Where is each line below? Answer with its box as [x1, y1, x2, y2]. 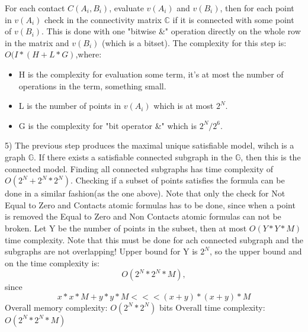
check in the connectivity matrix [44, 13, 162, 25]
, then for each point [220, 2, 294, 14]
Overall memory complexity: [5, 301, 108, 313]
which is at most [153, 99, 214, 112]
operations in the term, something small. [18, 79, 166, 92]
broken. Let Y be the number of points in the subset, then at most [5, 221, 247, 234]
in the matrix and [5, 36, 69, 49]
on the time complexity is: [5, 256, 100, 269]
